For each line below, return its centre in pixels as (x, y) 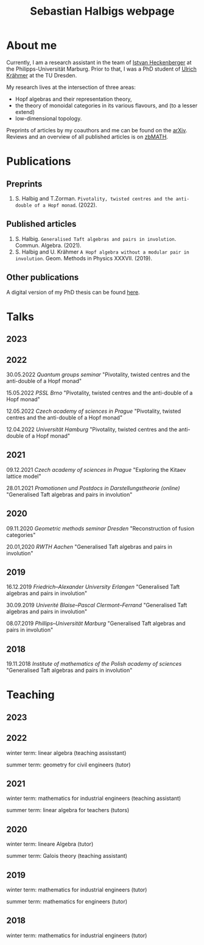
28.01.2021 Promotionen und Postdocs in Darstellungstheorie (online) (93, 488)
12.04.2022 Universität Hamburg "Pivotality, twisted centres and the (92, 429)
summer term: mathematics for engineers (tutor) (67, 902)
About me (32, 45)
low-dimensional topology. (48, 118)
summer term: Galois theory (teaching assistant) (67, 856)
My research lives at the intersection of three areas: (71, 87)
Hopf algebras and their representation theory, (73, 99)
